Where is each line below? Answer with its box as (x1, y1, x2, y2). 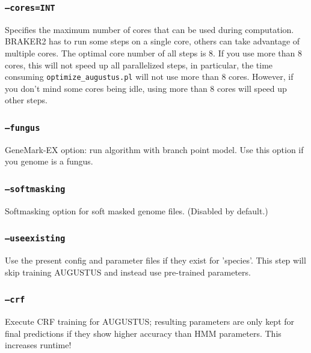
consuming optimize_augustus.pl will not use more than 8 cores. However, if (5, 70, 294, 83)
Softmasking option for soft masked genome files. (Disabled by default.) (5, 204, 268, 217)
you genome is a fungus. (5, 155, 93, 167)
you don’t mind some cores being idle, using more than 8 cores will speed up (5, 82, 287, 94)
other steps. (5, 94, 48, 106)
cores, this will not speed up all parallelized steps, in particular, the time (5, 58, 273, 71)
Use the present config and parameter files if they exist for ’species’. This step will (5, 254, 306, 267)
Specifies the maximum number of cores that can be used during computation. (5, 23, 294, 35)
